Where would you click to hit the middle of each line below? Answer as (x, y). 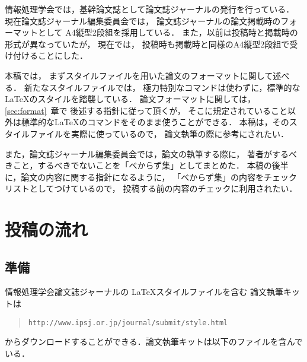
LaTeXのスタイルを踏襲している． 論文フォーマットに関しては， (130, 99)
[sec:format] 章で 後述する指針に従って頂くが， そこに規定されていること (146, 110)
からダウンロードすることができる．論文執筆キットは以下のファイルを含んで (154, 342)
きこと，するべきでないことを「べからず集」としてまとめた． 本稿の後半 (147, 165)
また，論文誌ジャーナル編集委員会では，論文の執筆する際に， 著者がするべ (151, 153)
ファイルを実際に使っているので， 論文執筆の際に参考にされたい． (159, 133)
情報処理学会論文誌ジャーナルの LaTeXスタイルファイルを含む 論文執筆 (144, 292)
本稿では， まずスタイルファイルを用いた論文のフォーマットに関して (139, 75)
